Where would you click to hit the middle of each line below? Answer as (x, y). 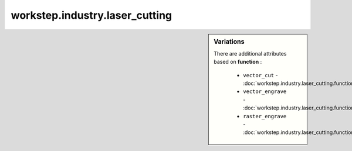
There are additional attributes (250, 53)
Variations (229, 42)
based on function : (238, 62)
